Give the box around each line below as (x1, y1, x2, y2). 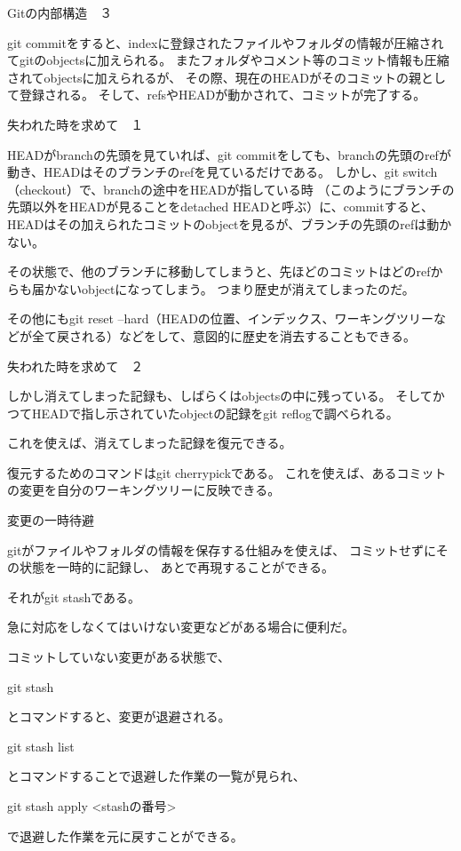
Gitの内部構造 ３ (7, 4, 113, 21)
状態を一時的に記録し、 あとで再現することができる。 (19, 558, 334, 577)
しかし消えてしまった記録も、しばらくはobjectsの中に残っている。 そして (7, 386, 433, 405)
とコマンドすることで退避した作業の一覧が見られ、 (7, 767, 306, 785)
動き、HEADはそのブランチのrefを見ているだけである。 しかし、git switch (7, 163, 438, 181)
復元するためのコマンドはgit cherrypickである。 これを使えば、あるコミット (7, 463, 447, 481)
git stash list (7, 736, 75, 755)
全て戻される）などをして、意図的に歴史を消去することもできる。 (31, 326, 417, 345)
